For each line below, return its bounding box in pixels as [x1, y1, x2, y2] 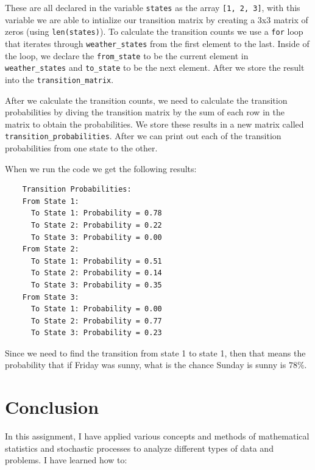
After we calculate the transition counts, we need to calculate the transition [5, 93, 288, 106]
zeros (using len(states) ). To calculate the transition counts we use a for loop [5, 25, 303, 38]
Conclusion [5, 394, 99, 419]
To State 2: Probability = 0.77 [30, 316, 162, 325]
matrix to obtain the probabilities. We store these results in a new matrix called [5, 117, 304, 130]
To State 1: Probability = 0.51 [30, 256, 162, 266]
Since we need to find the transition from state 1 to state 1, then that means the [5, 346, 306, 359]
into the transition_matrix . [5, 73, 114, 85]
